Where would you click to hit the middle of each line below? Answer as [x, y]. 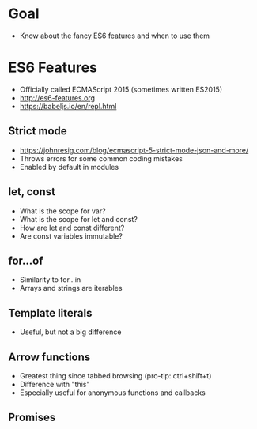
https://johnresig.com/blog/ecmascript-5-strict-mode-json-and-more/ [134, 150]
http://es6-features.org [57, 98]
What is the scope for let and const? [79, 219]
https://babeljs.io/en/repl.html [68, 106]
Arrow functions [49, 357]
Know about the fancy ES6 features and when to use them [115, 36]
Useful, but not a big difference [70, 332]
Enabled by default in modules [69, 167]
